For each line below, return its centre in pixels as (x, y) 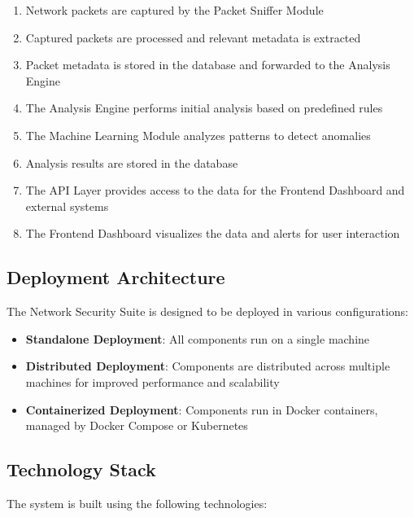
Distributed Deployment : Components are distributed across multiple (208, 366)
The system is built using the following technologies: (137, 503)
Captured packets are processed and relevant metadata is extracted (193, 37)
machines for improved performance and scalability (153, 381)
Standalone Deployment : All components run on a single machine (198, 338)
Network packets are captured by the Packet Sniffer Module (174, 10)
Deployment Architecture (116, 277)
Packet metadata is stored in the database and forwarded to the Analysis (208, 65)
